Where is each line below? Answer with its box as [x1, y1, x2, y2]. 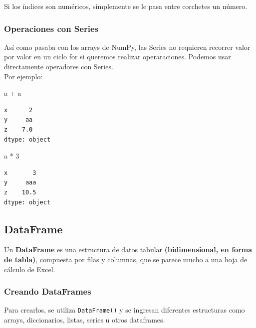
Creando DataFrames [4, 285, 91, 298]
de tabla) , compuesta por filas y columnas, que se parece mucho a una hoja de [4, 254, 248, 264]
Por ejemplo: [4, 71, 43, 81]
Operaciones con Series [4, 22, 98, 34]
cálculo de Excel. [4, 264, 55, 274]
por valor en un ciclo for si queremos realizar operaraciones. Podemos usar [4, 51, 231, 62]
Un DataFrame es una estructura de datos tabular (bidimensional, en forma [4, 244, 253, 255]
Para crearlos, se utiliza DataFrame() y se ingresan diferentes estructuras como [4, 305, 245, 315]
